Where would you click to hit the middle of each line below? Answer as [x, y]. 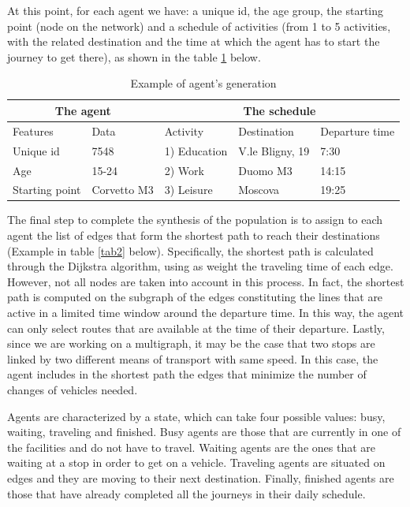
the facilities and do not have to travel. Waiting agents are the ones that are [191, 447]
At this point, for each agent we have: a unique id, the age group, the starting [196, 10]
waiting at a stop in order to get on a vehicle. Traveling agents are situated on [196, 462]
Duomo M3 [265, 170]
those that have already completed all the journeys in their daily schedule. [186, 493]
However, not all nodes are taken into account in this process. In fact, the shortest [206, 281]
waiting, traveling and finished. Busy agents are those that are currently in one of [204, 432]
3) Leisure [188, 190]
